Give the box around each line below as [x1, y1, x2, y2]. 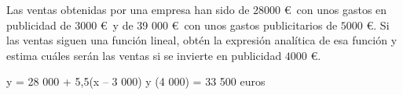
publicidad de [6, 16, 71, 33]
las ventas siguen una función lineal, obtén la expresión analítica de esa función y [6, 32, 398, 48]
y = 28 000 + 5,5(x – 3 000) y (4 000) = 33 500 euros [6, 73, 266, 90]
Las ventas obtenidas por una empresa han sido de [6, 2, 250, 17]
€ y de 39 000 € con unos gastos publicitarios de [100, 16, 338, 33]
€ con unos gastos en [284, 2, 387, 17]
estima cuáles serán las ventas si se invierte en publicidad [6, 47, 282, 63]
